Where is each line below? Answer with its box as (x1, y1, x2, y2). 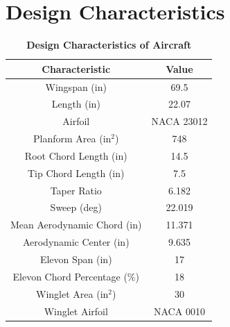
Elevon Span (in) (39, 252, 112, 266)
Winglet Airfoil (44, 303, 108, 318)
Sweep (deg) (50, 200, 102, 215)
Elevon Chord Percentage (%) (12, 269, 139, 283)
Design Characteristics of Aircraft (26, 37, 192, 52)
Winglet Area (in (36, 286, 109, 301)
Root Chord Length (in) (24, 148, 127, 162)
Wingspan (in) (45, 79, 107, 94)
